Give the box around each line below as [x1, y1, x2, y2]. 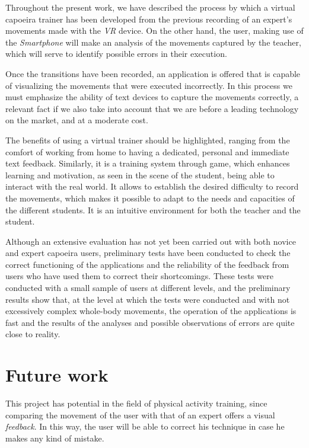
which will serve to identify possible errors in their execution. [5, 47, 227, 60]
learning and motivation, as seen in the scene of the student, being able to [5, 168, 275, 181]
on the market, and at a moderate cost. [5, 114, 148, 126]
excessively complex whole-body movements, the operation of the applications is [5, 305, 297, 317]
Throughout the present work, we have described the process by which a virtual [5, 1, 295, 13]
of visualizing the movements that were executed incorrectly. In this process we [5, 79, 292, 91]
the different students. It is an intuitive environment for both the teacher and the [5, 203, 301, 216]
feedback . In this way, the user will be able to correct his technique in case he [5, 420, 285, 433]
